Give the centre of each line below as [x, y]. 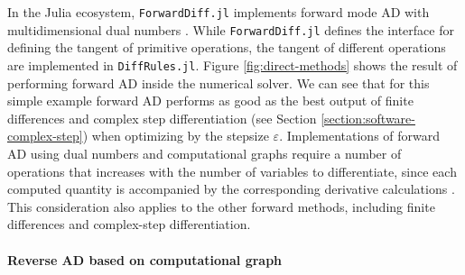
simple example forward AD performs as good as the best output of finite [210, 101]
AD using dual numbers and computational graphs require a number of [205, 153]
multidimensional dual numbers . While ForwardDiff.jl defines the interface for [231, 29]
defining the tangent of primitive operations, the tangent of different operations [227, 47]
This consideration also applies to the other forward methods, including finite [221, 206]
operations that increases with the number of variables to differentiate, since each [232, 171]
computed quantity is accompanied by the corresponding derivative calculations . [231, 189]
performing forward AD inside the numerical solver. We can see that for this [219, 82]
